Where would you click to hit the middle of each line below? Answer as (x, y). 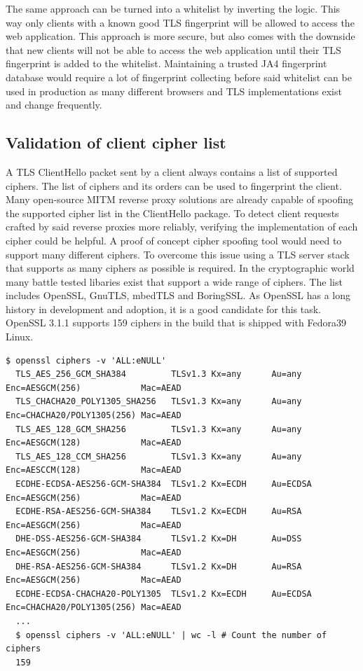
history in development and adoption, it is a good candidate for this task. (163, 309)
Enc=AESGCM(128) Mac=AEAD (94, 443)
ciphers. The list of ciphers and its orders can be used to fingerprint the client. (174, 185)
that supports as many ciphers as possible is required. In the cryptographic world (180, 268)
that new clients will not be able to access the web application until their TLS (173, 49)
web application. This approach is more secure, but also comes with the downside (180, 36)
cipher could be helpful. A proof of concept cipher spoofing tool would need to (174, 240)
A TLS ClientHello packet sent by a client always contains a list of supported (172, 171)
